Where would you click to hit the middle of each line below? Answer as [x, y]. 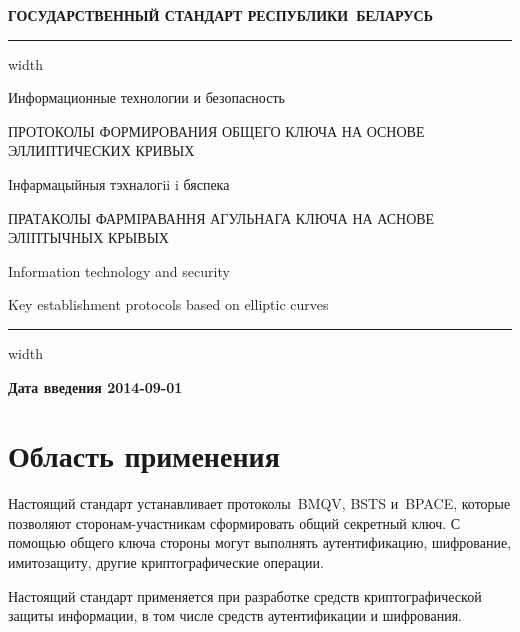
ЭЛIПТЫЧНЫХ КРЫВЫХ [88, 237]
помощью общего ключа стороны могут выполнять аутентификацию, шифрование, [260, 542]
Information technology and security [119, 270]
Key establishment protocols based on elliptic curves [168, 304]
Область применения [144, 455]
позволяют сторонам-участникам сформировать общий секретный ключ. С [234, 522]
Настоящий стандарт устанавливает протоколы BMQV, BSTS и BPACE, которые [259, 503]
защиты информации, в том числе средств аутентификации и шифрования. [235, 615]
